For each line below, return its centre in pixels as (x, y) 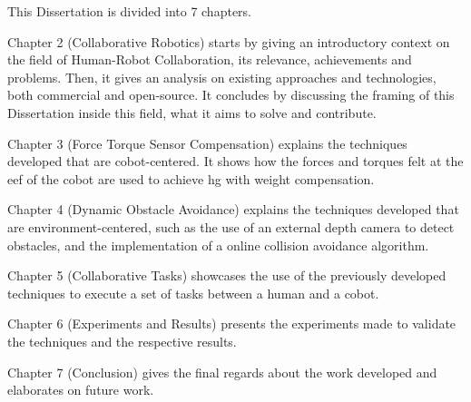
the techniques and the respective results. (122, 341)
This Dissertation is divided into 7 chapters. (129, 11)
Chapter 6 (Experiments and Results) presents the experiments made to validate (232, 324)
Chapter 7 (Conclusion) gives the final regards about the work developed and (222, 372)
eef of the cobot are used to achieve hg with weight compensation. (191, 178)
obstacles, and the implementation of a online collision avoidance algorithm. (218, 245)
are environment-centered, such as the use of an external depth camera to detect (231, 226)
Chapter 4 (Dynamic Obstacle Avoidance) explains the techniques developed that (233, 209)
